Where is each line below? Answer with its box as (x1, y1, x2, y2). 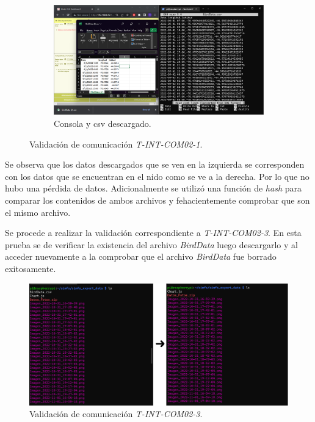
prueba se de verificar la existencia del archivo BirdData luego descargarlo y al (5, 238, 298, 251)
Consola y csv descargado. (54, 116, 151, 129)
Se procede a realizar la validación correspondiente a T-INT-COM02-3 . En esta (5, 226, 302, 239)
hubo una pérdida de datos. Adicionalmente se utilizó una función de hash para (5, 182, 302, 195)
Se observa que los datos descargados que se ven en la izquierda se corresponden (5, 158, 305, 171)
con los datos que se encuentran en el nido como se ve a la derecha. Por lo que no (5, 170, 310, 182)
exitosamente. (5, 262, 56, 274)
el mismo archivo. (5, 206, 71, 218)
